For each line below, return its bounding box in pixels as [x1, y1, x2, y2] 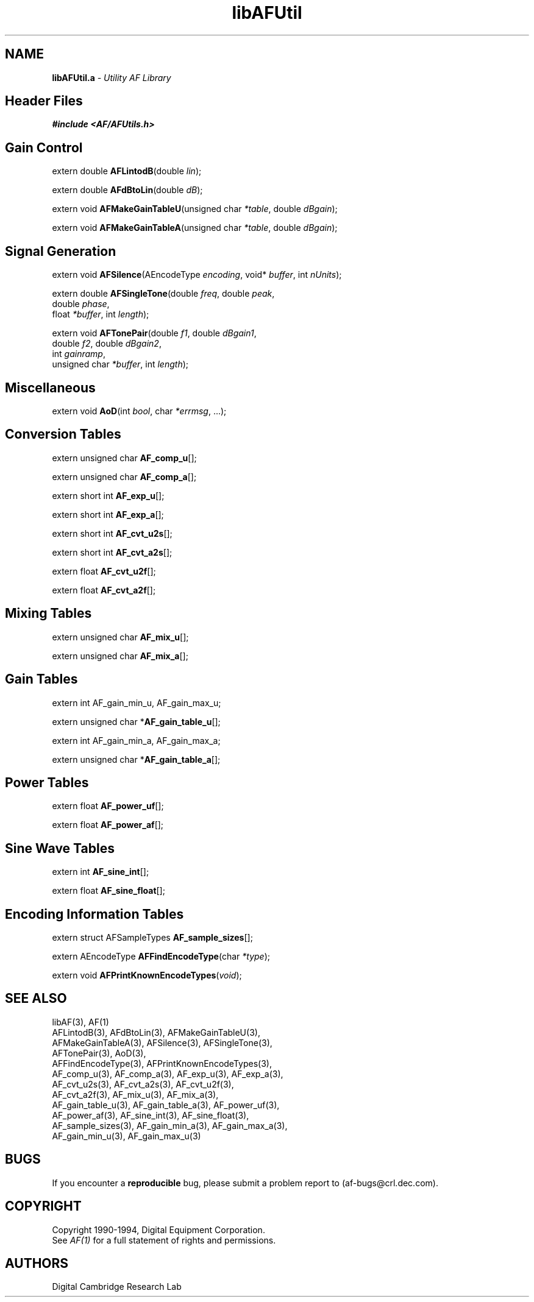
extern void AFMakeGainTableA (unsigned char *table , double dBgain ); [52, 222, 338, 233]
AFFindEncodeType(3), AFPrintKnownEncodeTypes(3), [52, 1058, 272, 1069]
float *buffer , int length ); [52, 309, 149, 320]
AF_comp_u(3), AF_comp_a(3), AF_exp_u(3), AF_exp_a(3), [52, 1068, 283, 1079]
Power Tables [5, 774, 89, 790]
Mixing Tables [5, 606, 92, 621]
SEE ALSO [5, 991, 67, 1007]
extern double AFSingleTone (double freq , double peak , [52, 288, 275, 299]
